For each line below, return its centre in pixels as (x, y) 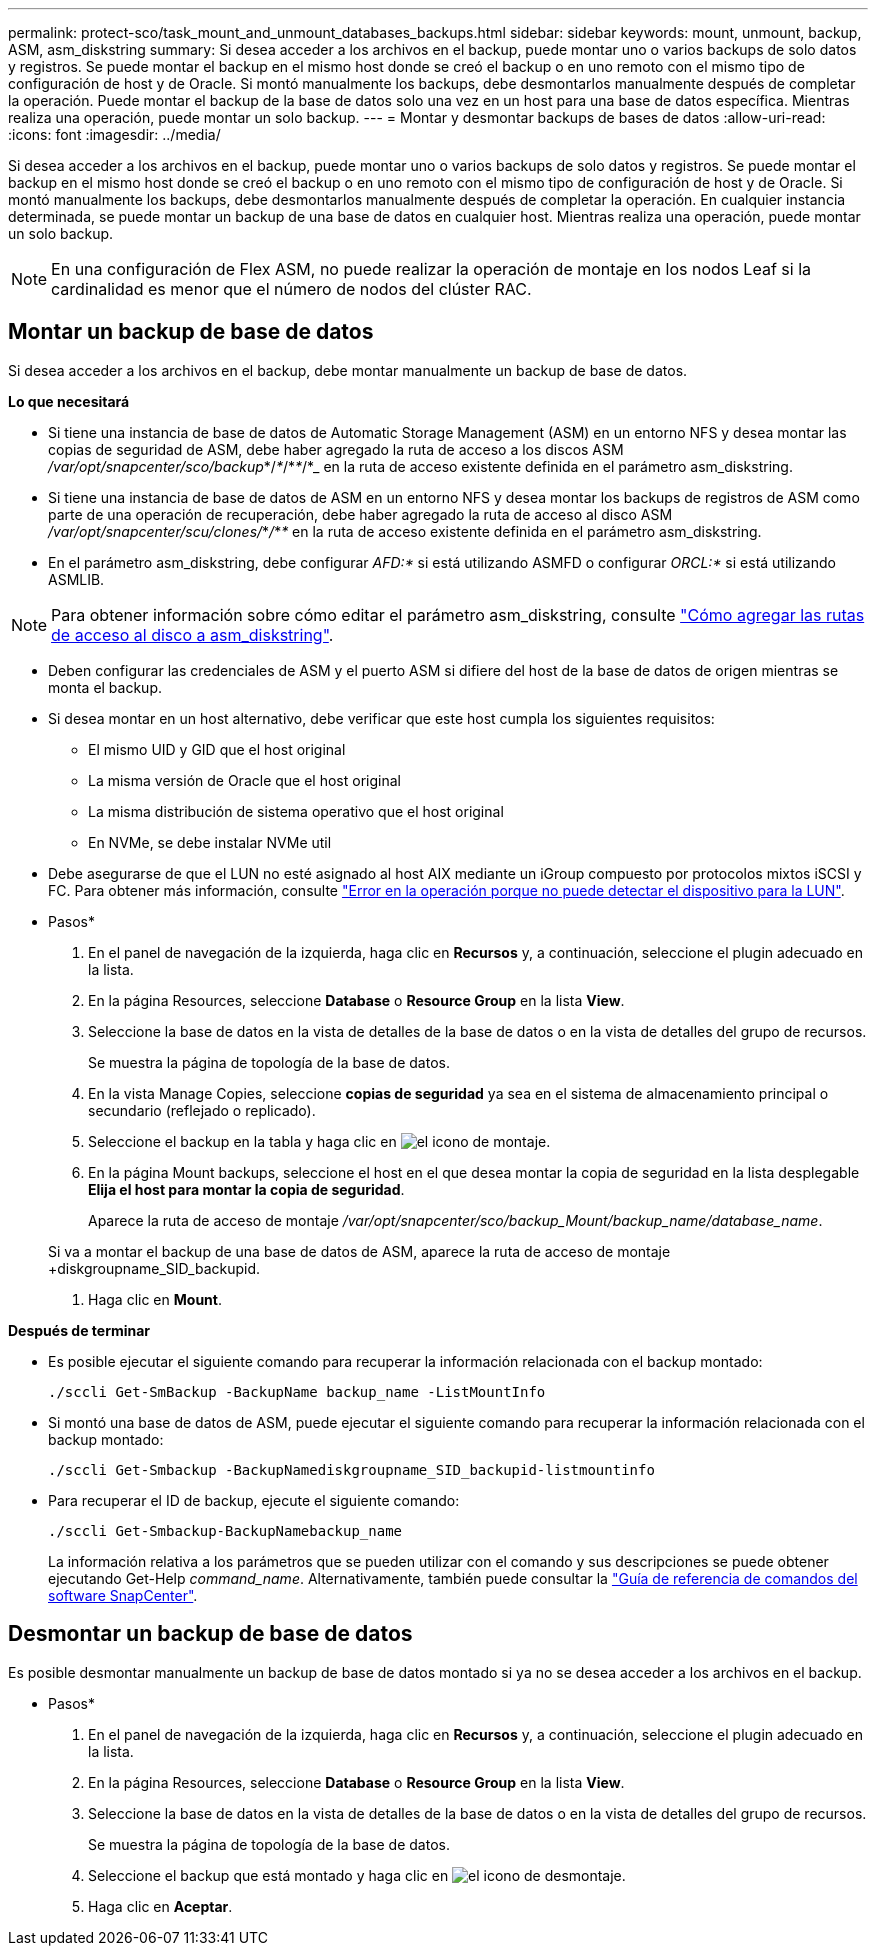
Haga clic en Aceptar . (160, 1906)
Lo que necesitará (69, 401)
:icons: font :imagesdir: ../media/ (114, 134)
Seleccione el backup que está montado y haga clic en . (357, 1875)
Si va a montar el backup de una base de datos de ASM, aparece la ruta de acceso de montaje (359, 1251)
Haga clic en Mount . (155, 1299)
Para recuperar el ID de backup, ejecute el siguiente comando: (254, 1500)
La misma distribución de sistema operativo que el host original (296, 811)
